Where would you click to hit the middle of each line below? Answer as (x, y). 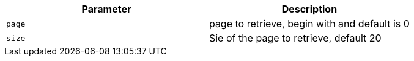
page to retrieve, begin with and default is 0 (309, 24)
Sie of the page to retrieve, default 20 (295, 38)
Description (309, 9)
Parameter (106, 9)
